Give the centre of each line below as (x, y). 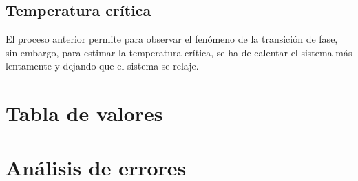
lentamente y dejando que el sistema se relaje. (102, 66)
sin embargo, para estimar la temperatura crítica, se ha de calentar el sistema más (179, 52)
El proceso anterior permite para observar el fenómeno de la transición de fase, (172, 39)
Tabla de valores (84, 113)
